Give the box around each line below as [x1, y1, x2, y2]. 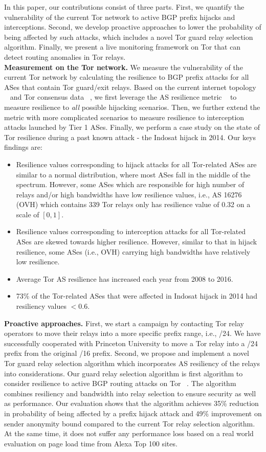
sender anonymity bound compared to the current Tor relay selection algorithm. [4, 418, 255, 428]
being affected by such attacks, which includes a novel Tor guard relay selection [4, 31, 253, 42]
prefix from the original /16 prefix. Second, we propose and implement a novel [4, 348, 250, 358]
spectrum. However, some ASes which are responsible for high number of [16, 179, 245, 190]
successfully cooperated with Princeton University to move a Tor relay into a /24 [4, 337, 258, 348]
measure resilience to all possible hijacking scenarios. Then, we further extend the [4, 101, 260, 112]
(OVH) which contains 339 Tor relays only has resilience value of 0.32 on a [16, 199, 251, 210]
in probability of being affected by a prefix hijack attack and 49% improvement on [4, 408, 262, 418]
